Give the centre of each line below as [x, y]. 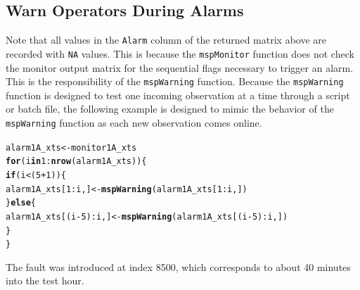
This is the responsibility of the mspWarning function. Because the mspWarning [175, 81]
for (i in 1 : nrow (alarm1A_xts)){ [76, 162]
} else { [21, 203]
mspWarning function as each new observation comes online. [134, 122]
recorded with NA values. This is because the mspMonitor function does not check [180, 53]
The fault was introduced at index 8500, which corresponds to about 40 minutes [178, 266]
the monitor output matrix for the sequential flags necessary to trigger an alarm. [180, 67]
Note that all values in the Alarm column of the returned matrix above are [166, 40]
